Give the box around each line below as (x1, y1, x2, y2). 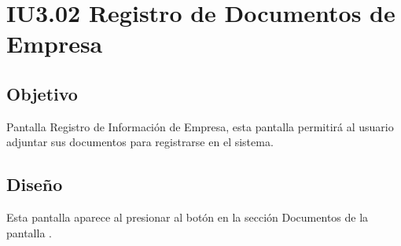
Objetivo (6, 81, 78, 105)
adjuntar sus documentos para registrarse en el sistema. (6, 134, 274, 150)
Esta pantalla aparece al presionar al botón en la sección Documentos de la (6, 209, 369, 226)
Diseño (6, 172, 63, 196)
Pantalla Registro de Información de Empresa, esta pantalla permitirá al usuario (6, 118, 394, 134)
